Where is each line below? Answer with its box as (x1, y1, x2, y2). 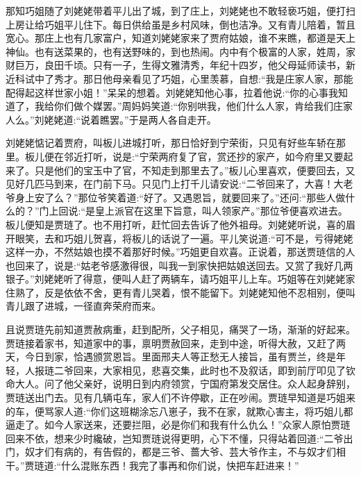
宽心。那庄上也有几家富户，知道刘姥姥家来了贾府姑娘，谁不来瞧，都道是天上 (6, 31, 355, 45)
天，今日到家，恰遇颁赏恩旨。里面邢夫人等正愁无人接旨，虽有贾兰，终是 (6, 349, 336, 364)
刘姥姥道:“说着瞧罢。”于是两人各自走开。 (34, 112, 217, 126)
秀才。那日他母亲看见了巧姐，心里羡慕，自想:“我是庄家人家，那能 (53, 71, 353, 85)
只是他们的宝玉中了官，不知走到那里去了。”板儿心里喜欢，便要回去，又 (34, 162, 355, 177)
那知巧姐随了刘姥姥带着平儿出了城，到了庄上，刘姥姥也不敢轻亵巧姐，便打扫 (6, 3, 355, 17)
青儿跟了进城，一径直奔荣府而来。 (6, 299, 161, 313)
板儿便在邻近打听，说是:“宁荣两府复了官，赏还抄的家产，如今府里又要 (24, 149, 344, 163)
